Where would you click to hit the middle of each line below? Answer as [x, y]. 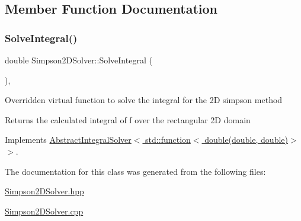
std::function [168, 140]
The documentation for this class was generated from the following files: [135, 171]
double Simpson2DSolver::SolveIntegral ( [79, 60]
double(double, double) [246, 140]
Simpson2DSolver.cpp [44, 211]
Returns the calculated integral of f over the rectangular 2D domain [128, 119]
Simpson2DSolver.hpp [44, 191]
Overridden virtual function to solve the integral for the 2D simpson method [144, 100]
